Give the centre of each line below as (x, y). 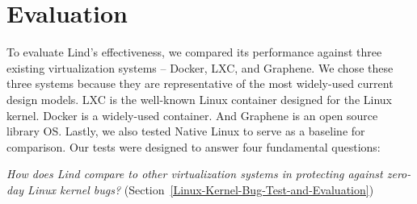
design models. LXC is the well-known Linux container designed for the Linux (199, 99)
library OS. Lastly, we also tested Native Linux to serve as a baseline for (186, 131)
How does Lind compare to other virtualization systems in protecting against (195, 174)
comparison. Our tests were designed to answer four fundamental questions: (194, 146)
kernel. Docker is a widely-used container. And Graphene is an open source (192, 115)
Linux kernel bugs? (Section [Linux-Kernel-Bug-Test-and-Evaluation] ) (201, 189)
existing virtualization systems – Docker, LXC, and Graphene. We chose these (200, 67)
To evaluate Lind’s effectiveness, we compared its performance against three (194, 52)
